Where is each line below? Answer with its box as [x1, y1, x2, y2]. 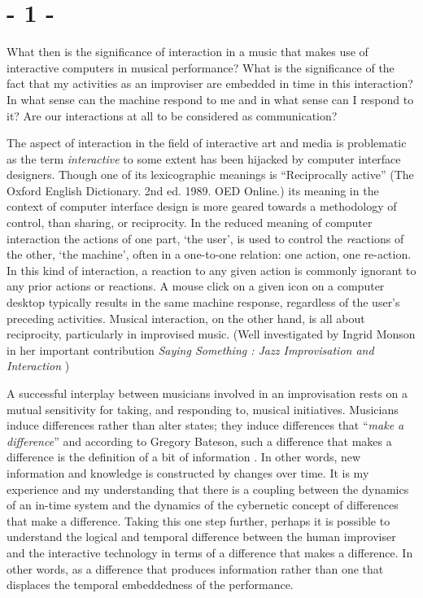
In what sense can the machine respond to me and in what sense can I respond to [7, 90, 414, 107]
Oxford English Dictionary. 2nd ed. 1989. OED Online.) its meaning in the [7, 181, 379, 199]
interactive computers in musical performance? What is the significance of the [7, 59, 395, 76]
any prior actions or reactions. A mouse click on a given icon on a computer [7, 277, 385, 295]
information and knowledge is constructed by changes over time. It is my [7, 464, 369, 481]
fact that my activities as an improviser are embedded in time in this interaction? [7, 75, 413, 92]
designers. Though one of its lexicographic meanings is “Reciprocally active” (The [7, 166, 414, 183]
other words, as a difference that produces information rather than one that [7, 560, 384, 577]
